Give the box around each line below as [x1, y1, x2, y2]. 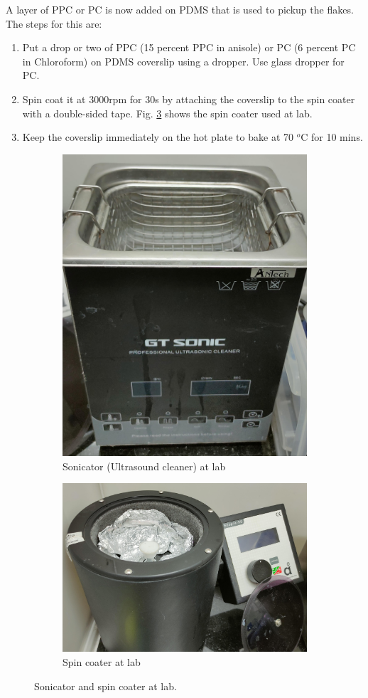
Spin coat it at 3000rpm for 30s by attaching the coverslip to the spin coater [22, 91, 355, 106]
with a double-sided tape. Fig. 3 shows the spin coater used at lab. [22, 105, 313, 120]
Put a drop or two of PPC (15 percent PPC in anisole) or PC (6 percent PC [22, 40, 356, 55]
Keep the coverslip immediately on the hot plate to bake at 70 [22, 129, 293, 144]
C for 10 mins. [301, 129, 363, 144]
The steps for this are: [6, 16, 102, 31]
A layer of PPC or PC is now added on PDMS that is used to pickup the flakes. [6, 2, 354, 16]
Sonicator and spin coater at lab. [34, 678, 177, 693]
